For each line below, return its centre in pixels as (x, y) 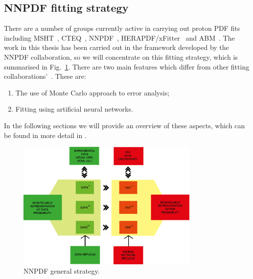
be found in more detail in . (45, 135)
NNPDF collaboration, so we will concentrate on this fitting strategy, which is (121, 57)
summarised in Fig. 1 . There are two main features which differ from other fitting (127, 66)
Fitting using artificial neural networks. (74, 109)
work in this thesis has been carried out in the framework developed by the (116, 47)
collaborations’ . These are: (45, 76)
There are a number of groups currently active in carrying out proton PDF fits (122, 28)
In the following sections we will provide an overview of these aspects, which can (125, 125)
